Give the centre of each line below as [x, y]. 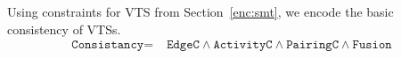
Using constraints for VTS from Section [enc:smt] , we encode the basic [200, 11]
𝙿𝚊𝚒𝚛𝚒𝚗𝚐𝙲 [312, 45]
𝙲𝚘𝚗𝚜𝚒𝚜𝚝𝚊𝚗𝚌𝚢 [108, 45]
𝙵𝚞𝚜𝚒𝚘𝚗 [372, 45]
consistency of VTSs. [64, 29]
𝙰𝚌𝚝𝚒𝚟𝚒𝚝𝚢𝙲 [243, 45]
